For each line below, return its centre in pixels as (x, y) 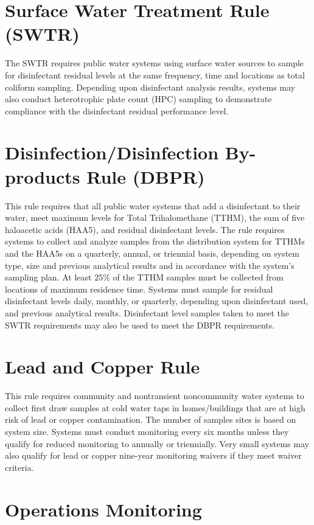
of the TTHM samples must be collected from (198, 277)
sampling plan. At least (48, 277)
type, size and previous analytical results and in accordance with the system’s (150, 265)
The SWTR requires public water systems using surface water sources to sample (155, 63)
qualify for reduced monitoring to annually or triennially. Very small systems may (157, 443)
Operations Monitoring (103, 509)
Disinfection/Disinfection (112, 152)
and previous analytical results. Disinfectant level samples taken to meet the (147, 312)
